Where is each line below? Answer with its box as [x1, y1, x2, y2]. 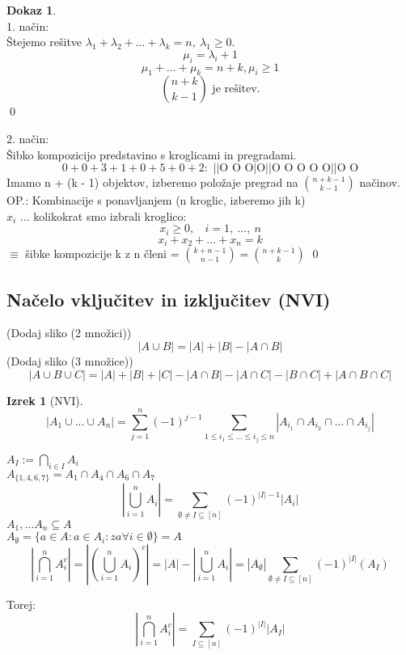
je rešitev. [212, 83, 260, 95]
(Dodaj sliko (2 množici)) [6, 324, 132, 341]
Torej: [6, 595, 36, 612]
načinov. [359, 174, 401, 191]
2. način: [6, 129, 49, 146]
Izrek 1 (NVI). [6, 391, 83, 408]
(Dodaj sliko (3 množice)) [6, 353, 133, 370]
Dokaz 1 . [6, 2, 57, 18]
